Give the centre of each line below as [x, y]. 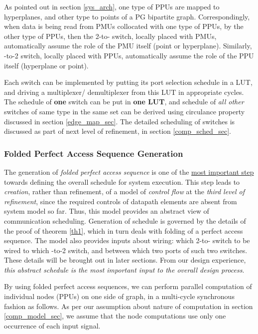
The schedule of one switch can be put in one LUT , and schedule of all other [124, 102]
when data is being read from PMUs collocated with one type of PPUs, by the [124, 26]
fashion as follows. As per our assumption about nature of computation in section [129, 306]
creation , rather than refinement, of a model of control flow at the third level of [125, 191]
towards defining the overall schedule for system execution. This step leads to [122, 181]
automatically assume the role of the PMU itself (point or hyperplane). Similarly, [128, 46]
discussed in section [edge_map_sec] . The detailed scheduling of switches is [120, 121]
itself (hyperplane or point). [46, 65]
